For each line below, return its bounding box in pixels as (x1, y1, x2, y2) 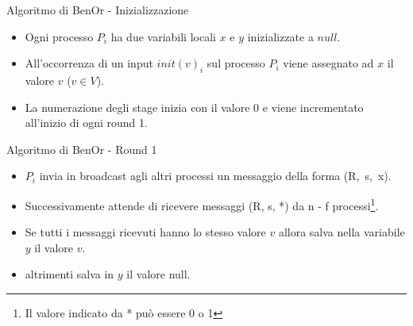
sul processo (206, 55, 265, 71)
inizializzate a (247, 28, 314, 44)
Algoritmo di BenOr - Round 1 (6, 140, 157, 157)
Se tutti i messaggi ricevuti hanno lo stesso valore (25, 224, 266, 240)
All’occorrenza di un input (25, 55, 153, 71)
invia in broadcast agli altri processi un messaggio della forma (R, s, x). (39, 167, 392, 184)
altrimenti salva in (25, 266, 114, 282)
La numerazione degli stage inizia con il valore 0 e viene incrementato (25, 98, 364, 115)
